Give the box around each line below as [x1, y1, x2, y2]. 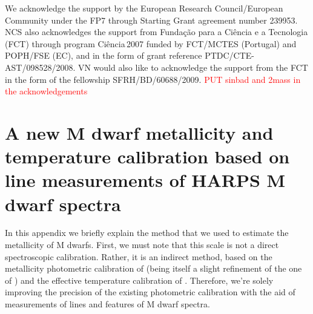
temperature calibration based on [5, 144, 290, 169]
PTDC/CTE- [205, 49, 255, 62]
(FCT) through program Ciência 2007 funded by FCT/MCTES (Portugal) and [5, 37, 297, 50]
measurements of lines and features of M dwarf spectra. [5, 298, 210, 310]
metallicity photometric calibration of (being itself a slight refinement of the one [5, 262, 302, 275]
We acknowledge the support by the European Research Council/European [5, 2, 283, 14]
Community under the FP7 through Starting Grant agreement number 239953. [5, 13, 298, 26]
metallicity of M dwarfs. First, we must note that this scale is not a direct [5, 238, 279, 251]
